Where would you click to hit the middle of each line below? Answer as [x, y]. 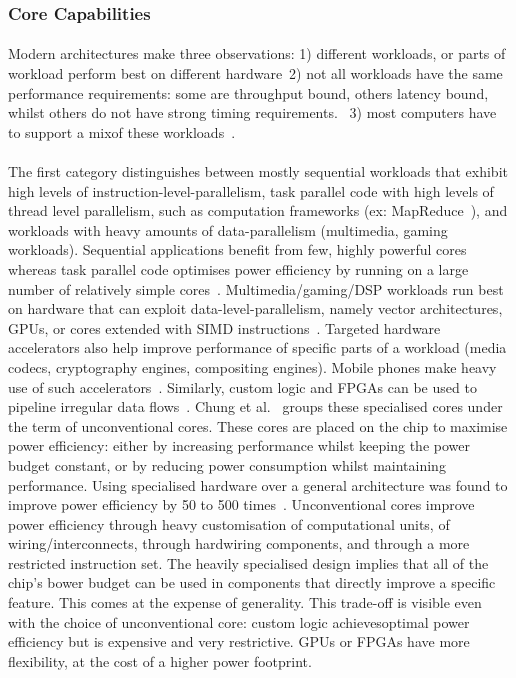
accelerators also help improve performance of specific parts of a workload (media [257, 347]
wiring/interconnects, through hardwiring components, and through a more [239, 543]
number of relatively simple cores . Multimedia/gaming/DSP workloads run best [256, 288]
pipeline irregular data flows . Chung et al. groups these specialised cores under [255, 406]
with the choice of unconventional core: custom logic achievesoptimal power [239, 621]
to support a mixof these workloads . [122, 131]
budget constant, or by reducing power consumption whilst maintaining [227, 464]
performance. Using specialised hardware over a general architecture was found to [258, 484]
